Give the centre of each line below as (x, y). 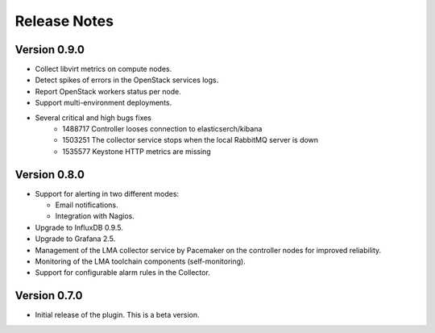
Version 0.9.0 (50, 50)
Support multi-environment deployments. (104, 103)
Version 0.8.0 (50, 175)
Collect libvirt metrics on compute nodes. (104, 69)
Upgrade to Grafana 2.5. (75, 239)
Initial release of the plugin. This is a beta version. (117, 315)
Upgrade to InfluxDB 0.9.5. (79, 227)
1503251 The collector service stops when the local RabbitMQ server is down (190, 140)
